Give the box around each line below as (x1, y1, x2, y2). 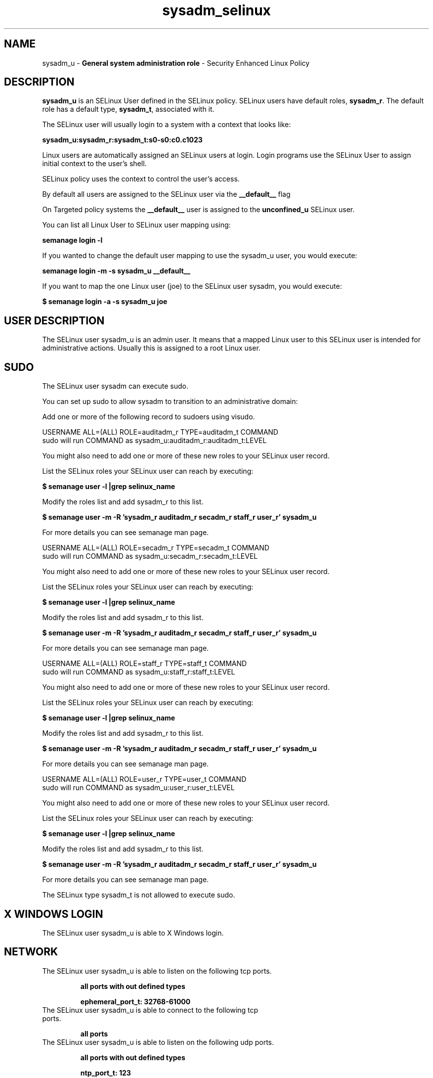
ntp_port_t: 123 (80, 1068, 131, 1077)
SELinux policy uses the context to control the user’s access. (42, 175, 240, 183)
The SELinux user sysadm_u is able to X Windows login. (42, 928, 224, 937)
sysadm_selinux (162, 2, 271, 19)
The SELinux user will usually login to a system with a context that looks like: (42, 120, 291, 129)
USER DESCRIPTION (4, 314, 105, 327)
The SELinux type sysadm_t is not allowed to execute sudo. (42, 891, 235, 899)
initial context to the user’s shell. (42, 159, 147, 168)
